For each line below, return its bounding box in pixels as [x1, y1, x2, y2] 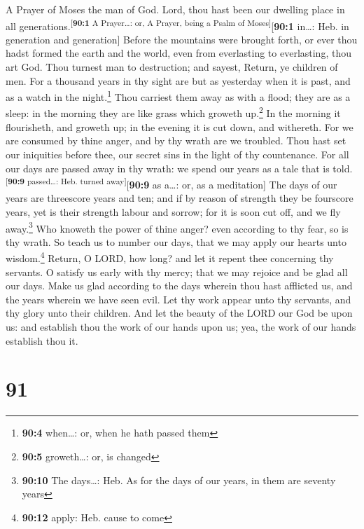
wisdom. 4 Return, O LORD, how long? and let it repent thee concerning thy [6, 249, 334, 266]
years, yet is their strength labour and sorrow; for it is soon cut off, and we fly [6, 204, 341, 219]
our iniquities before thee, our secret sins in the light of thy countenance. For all [6, 146, 349, 161]
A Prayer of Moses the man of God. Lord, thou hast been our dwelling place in [6, 2, 345, 16]
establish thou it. [6, 333, 78, 348]
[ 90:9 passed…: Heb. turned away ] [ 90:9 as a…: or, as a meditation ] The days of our [6, 175, 337, 191]
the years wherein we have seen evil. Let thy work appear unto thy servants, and [6, 291, 351, 306]
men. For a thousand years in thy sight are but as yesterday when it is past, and [6, 73, 351, 88]
